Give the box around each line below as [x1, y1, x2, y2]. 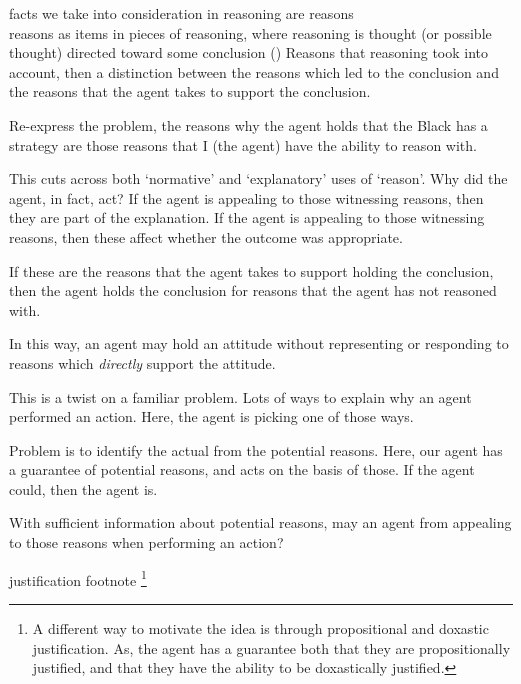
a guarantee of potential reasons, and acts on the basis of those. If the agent [9, 459, 475, 480]
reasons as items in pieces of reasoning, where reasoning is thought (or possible [9, 22, 492, 43]
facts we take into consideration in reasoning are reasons [9, 3, 354, 23]
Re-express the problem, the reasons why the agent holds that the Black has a [9, 114, 488, 135]
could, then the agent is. [9, 478, 158, 499]
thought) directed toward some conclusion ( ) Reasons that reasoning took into [9, 42, 489, 63]
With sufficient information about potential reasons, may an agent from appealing [9, 512, 512, 533]
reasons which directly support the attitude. [9, 352, 276, 373]
